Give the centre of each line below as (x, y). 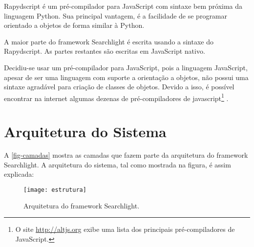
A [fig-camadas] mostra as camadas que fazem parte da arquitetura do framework (126, 155)
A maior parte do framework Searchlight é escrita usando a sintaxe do (109, 41)
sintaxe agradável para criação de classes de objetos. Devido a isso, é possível (119, 87)
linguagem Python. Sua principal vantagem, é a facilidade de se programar (116, 15)
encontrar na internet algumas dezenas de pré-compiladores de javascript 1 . (116, 97)
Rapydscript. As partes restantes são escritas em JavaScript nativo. (105, 51)
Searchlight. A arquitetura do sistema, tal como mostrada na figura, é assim (117, 164)
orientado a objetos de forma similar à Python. (74, 25)
